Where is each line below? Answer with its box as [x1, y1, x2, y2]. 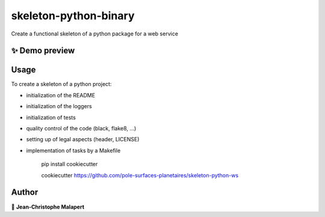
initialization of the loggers [26, 103, 93, 110]
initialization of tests [26, 114, 76, 121]
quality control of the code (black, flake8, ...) [26, 125, 137, 132]
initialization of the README [26, 91, 96, 99]
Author [11, 187, 39, 198]
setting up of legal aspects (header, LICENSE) [26, 136, 140, 143]
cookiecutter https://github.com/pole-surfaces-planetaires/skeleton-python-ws [41, 171, 239, 179]
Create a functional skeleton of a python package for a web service [11, 30, 179, 37]
